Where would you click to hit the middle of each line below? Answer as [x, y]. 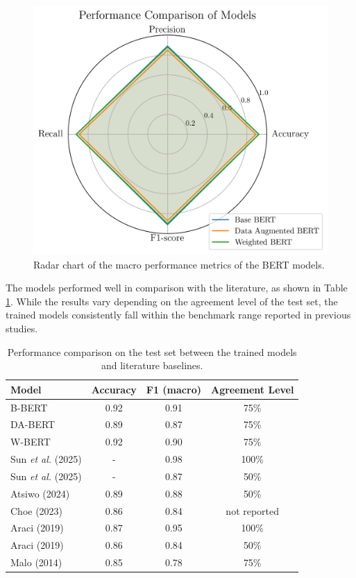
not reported [253, 510]
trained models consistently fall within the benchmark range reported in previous [178, 315]
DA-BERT [33, 424]
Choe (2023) [37, 510]
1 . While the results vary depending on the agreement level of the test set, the [172, 301]
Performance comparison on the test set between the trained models [152, 351]
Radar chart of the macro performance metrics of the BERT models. [179, 264]
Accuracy [114, 389]
